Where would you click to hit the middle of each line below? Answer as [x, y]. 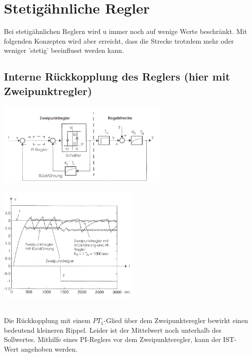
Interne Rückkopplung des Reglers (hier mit [117, 76]
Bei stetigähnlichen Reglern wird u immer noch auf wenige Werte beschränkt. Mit [126, 31]
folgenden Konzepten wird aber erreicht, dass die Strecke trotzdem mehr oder [119, 41]
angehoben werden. [49, 349]
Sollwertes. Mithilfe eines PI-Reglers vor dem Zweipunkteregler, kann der [112, 339]
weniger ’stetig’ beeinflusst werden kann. [64, 50]
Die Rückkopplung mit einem [47, 320]
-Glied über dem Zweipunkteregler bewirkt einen [176, 320]
